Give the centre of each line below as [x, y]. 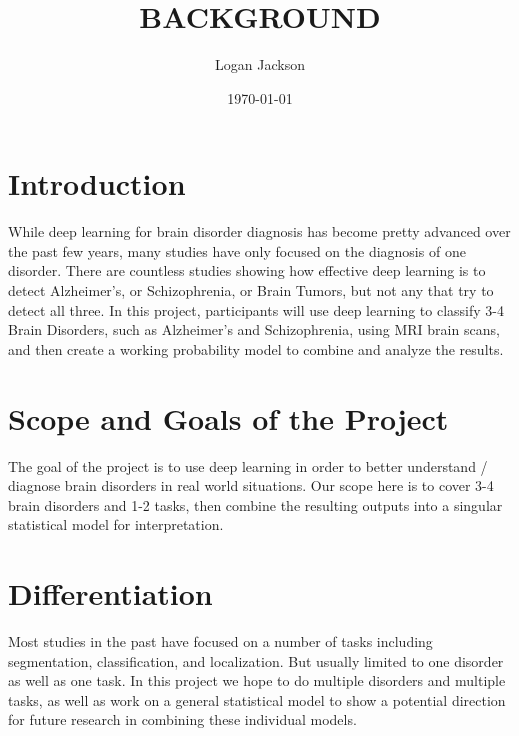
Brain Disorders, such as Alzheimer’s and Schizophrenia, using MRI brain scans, [254, 329]
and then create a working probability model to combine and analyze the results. [256, 348]
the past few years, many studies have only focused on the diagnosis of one [237, 250]
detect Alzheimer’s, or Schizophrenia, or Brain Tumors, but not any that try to [251, 290]
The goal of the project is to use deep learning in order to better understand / [248, 465]
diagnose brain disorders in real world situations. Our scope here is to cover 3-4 [251, 485]
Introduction [97, 183]
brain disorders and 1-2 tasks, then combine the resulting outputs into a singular [255, 504]
